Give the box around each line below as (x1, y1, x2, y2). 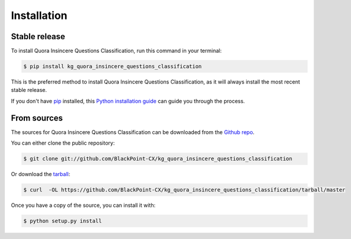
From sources (11, 113, 63, 123)
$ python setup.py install (23, 218, 102, 225)
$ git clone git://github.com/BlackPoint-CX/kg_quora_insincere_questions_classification (23, 155, 293, 162)
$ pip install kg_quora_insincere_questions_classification (23, 63, 202, 70)
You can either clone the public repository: (11, 139, 115, 146)
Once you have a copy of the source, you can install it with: (11, 202, 156, 209)
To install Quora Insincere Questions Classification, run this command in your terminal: (11, 47, 222, 55)
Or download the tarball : (11, 171, 71, 178)
